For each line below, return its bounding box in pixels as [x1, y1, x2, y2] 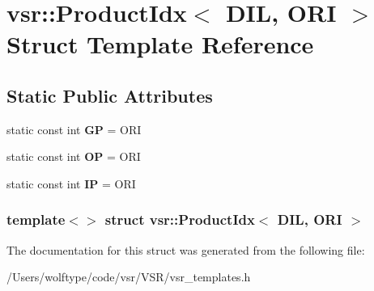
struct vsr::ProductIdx [104, 209, 255, 230]
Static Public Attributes [6, 82, 213, 108]
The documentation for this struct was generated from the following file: [6, 241, 365, 258]
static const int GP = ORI [6, 120, 142, 137]
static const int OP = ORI [6, 148, 141, 165]
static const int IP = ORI [6, 175, 136, 192]
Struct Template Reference [6, 27, 314, 61]
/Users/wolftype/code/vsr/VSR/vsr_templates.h [6, 268, 251, 285]
